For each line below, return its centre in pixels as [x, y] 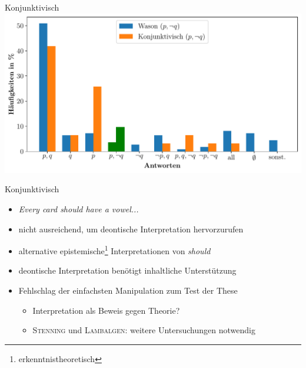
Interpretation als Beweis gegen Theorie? [106, 310]
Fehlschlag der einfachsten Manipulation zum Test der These [128, 290]
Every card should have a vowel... [79, 208]
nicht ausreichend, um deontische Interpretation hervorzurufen [131, 229]
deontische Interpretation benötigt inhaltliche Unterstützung [127, 270]
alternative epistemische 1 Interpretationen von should [114, 250]
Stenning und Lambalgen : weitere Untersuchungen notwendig [144, 330]
